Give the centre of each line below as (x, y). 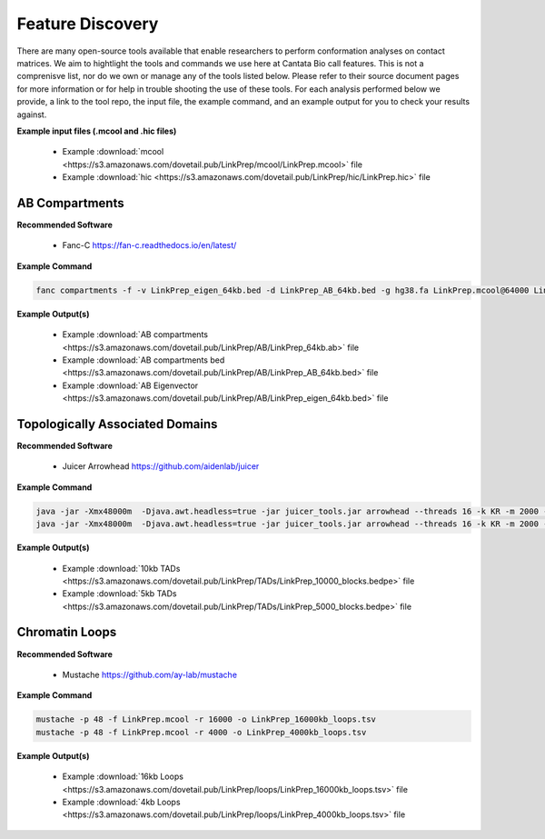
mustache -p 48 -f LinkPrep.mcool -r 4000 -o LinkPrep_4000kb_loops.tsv (201, 732)
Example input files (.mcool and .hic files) (97, 131)
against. (32, 115)
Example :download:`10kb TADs (121, 568)
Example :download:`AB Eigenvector (130, 385)
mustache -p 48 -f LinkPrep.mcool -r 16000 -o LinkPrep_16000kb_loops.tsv (206, 719)
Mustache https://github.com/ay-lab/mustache (150, 674)
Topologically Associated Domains (117, 424)
